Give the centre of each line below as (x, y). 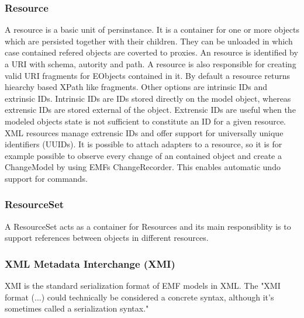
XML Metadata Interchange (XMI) (90, 263)
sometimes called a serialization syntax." (77, 308)
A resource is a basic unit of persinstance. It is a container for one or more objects (152, 30)
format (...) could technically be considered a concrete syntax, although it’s (139, 297)
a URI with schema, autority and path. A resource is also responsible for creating (151, 64)
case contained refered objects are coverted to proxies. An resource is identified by (151, 52)
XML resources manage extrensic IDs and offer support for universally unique (144, 132)
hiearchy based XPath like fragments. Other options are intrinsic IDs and (136, 87)
